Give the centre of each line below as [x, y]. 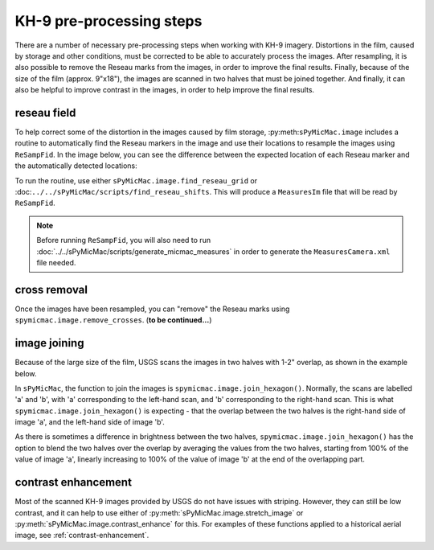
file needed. [56, 262]
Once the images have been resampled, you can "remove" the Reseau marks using [152, 309]
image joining [49, 343]
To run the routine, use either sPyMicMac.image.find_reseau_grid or [136, 180]
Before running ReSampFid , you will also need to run [124, 240]
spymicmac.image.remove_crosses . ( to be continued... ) [113, 320]
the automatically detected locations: [76, 166]
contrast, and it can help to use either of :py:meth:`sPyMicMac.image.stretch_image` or [159, 513]
